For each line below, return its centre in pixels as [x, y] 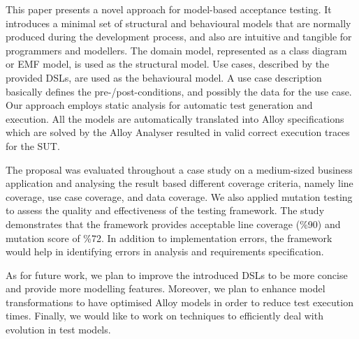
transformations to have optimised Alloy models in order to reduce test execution [179, 302]
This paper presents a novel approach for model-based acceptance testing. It [169, 9]
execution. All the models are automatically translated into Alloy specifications [175, 118]
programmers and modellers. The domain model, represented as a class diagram [176, 50]
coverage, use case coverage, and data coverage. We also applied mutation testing [179, 196]
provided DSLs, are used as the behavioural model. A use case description [164, 77]
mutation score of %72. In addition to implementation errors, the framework [169, 238]
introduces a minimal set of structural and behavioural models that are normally [178, 23]
